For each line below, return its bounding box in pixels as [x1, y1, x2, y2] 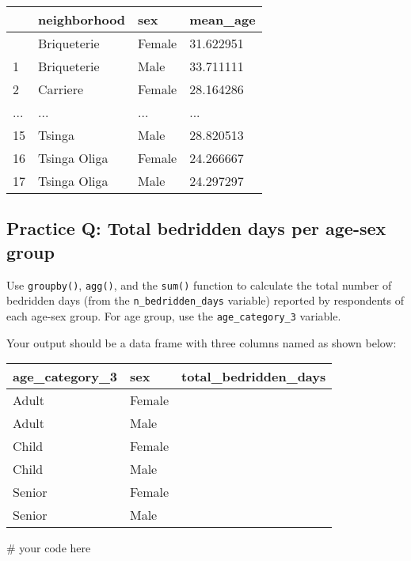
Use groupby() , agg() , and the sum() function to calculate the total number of [6, 276, 392, 293]
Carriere [38, 80, 84, 98]
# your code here [6, 540, 91, 556]
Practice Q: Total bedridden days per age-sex [6, 216, 386, 241]
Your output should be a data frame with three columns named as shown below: [6, 334, 397, 351]
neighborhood [38, 10, 126, 28]
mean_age [189, 10, 256, 28]
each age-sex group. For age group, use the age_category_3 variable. [6, 307, 341, 324]
